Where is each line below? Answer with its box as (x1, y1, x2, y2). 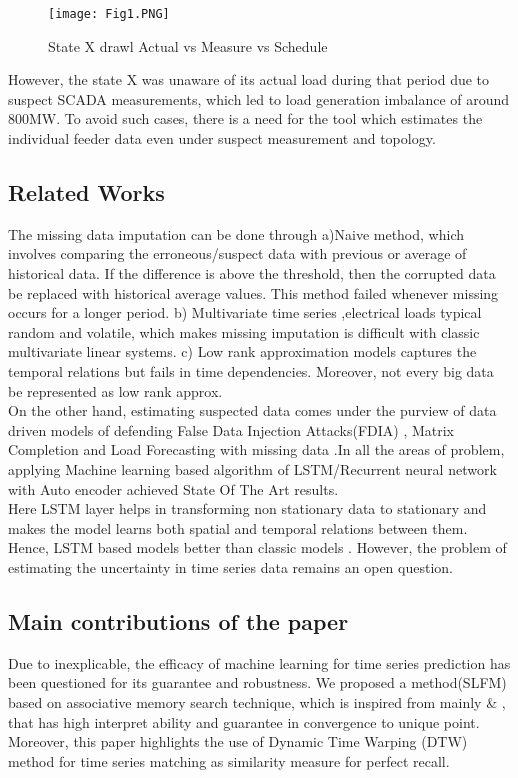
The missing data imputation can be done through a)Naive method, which (8, 223, 464, 244)
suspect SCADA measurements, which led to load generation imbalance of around (8, 88, 510, 109)
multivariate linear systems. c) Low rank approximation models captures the (8, 341, 477, 362)
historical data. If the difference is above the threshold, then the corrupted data (8, 263, 496, 284)
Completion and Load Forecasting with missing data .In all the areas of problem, (8, 439, 505, 460)
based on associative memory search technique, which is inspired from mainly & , (8, 691, 506, 712)
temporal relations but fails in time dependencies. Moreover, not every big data (8, 360, 494, 381)
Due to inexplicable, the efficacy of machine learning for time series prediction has (8, 652, 511, 673)
